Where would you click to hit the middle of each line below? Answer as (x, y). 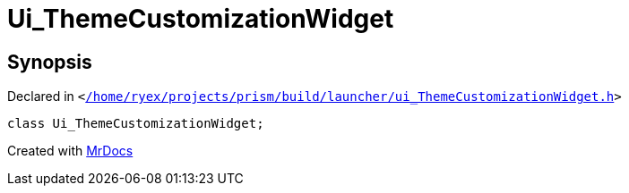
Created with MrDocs (70, 151)
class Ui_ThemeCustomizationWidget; (136, 124)
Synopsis (50, 62)
